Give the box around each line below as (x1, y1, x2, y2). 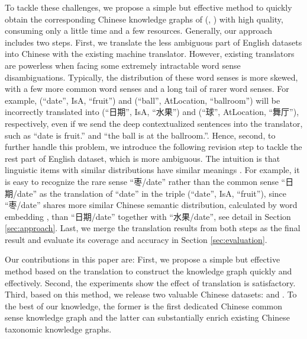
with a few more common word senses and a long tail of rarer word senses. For (5, 82, 289, 95)
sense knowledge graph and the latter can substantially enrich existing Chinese (5, 311, 290, 324)
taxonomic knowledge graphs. (5, 323, 112, 335)
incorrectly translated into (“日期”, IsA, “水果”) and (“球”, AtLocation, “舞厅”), (5, 105, 299, 118)
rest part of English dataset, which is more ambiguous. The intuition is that (5, 152, 280, 164)
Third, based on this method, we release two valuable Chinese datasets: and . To (5, 288, 297, 300)
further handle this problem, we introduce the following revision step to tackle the (5, 140, 302, 153)
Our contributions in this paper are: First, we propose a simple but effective (5, 253, 280, 266)
